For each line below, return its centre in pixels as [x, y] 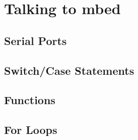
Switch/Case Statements [69, 70]
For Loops [31, 130]
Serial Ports [36, 40]
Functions [30, 100]
